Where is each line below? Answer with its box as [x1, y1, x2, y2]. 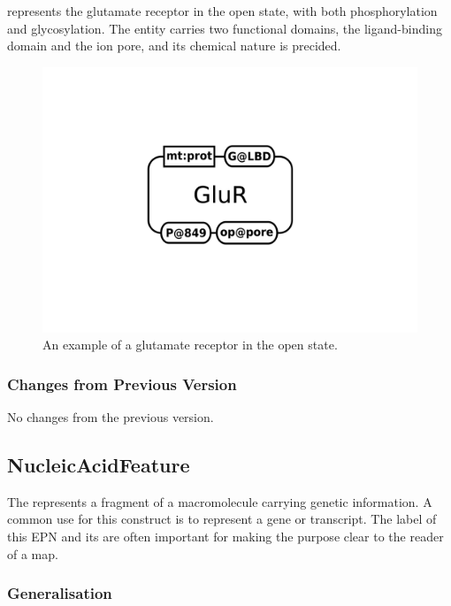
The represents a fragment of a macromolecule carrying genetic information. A [7, 492, 432, 510]
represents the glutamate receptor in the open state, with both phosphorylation [7, 2, 438, 19]
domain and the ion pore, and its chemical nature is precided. [7, 36, 341, 55]
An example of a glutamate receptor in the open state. [42, 335, 338, 354]
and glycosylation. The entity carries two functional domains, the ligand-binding [7, 19, 442, 37]
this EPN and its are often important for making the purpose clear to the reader [7, 526, 444, 545]
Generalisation [7, 582, 112, 604]
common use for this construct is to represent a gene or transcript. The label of [7, 510, 437, 528]
